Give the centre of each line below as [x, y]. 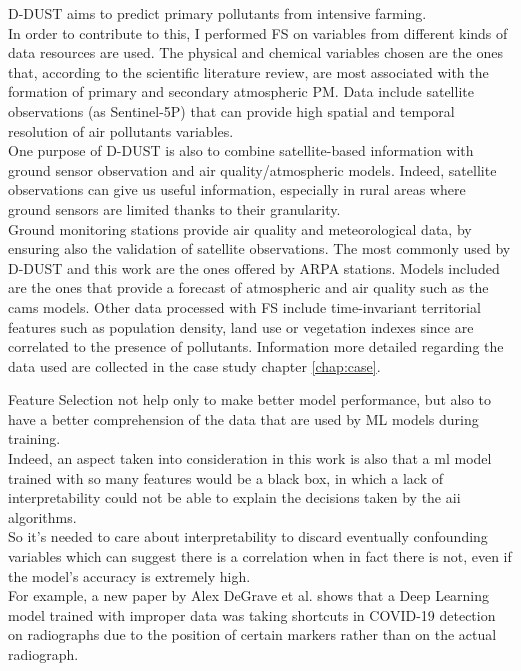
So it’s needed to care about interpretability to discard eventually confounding [248, 536]
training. [34, 438]
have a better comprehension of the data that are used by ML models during [243, 418]
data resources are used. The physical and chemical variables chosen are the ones [255, 52]
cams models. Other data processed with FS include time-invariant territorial [244, 306]
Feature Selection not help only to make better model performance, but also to [250, 399]
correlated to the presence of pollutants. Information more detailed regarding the [256, 346]
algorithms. [42, 516]
